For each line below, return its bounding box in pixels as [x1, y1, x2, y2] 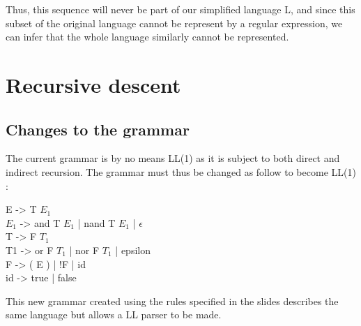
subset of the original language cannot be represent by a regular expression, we [6, 15, 343, 30]
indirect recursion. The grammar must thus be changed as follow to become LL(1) [6, 164, 356, 179]
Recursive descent [6, 70, 181, 98]
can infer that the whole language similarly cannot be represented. [6, 29, 289, 44]
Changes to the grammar [6, 118, 190, 140]
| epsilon [115, 242, 151, 257]
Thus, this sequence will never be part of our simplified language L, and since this [6, 2, 355, 16]
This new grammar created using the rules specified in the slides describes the [6, 293, 339, 308]
